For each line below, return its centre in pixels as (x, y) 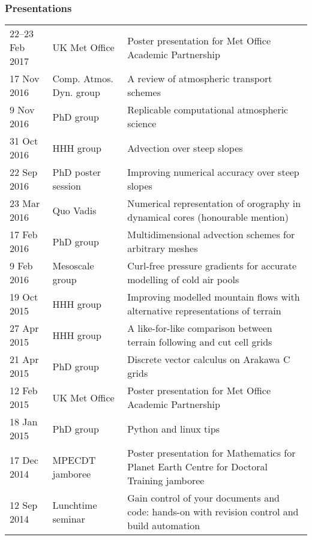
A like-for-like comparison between (200, 328)
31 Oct (24, 141)
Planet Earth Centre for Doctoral (198, 467)
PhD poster (77, 172)
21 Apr (24, 359)
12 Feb (24, 391)
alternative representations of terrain (204, 311)
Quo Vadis (74, 210)
